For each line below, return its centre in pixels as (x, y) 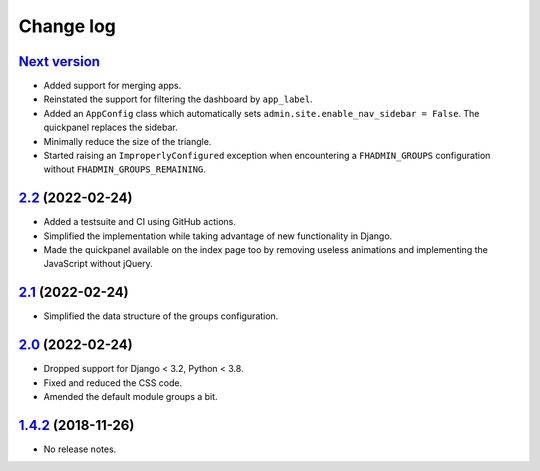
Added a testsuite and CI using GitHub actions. (140, 222)
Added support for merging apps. (112, 86)
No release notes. (80, 449)
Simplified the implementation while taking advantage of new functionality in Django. (218, 236)
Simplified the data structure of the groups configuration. (161, 316)
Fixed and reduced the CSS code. (113, 382)
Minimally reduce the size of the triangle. (127, 141)
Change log (67, 26)
